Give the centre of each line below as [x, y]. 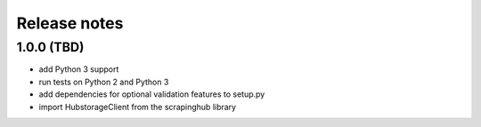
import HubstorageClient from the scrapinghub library [137, 107]
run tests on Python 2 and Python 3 [104, 82]
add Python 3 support [79, 69]
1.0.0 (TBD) [50, 47]
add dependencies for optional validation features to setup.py [152, 94]
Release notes [70, 23]
